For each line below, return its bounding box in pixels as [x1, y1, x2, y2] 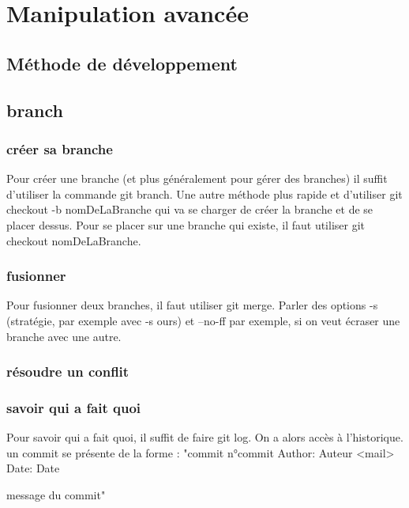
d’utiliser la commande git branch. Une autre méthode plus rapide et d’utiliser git [6, 185, 403, 202]
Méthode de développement [6, 51, 238, 75]
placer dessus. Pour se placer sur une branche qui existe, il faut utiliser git [6, 216, 366, 233]
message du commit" [6, 486, 106, 502]
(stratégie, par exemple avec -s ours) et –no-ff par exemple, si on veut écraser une [6, 312, 400, 328]
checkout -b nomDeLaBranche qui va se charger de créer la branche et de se [6, 201, 373, 218]
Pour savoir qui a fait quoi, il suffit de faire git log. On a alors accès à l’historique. [6, 429, 403, 445]
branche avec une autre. [6, 328, 122, 344]
